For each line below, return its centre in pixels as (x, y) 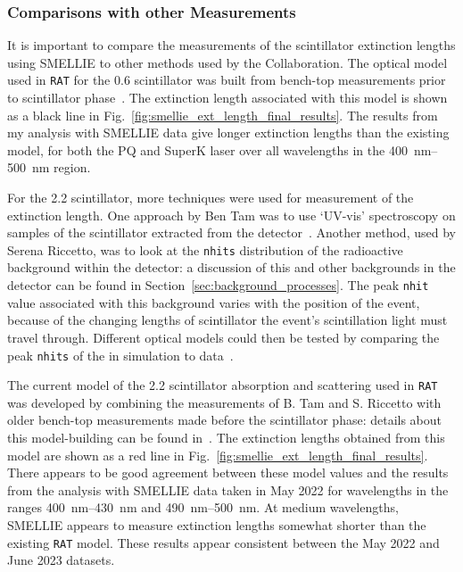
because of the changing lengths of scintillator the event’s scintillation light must (227, 320)
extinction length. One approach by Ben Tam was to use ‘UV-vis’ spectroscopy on (231, 215)
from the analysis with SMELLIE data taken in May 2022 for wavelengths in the (228, 489)
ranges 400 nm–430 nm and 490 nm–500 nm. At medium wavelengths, (203, 507)
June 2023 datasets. (61, 560)
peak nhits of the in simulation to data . (120, 355)
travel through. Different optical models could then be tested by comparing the (223, 337)
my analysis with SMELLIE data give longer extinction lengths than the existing (228, 133)
